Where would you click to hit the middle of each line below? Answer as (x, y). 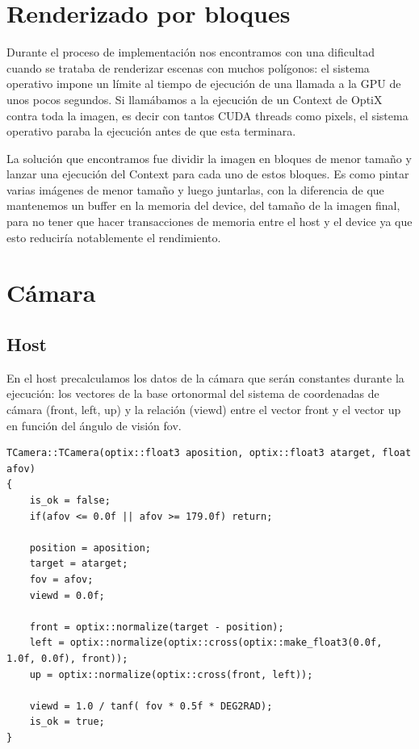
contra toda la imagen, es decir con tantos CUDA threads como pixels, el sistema (207, 115)
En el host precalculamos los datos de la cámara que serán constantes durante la (205, 377)
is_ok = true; (67, 722)
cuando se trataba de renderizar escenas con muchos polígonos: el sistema (188, 67)
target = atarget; (79, 564)
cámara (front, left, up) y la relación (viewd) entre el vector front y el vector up (204, 410)
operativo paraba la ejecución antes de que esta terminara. (151, 131)
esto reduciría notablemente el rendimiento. (114, 237)
